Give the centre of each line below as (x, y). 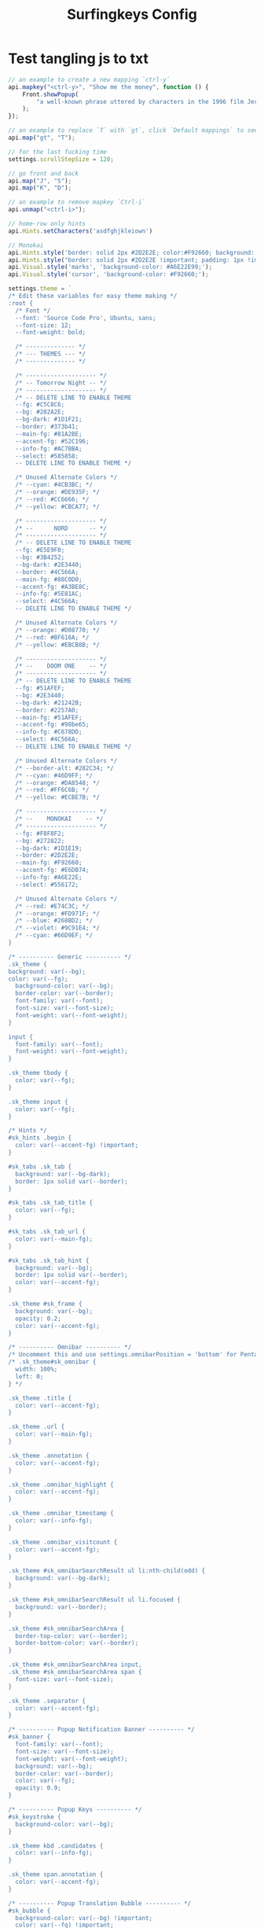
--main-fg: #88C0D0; (49, 580)
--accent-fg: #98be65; (52, 725)
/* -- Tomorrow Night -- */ (61, 383)
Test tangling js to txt (79, 59)
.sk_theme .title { (40, 1398)
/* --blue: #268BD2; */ (54, 921)
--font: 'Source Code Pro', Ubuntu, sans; (86, 318)
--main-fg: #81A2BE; (49, 434)
